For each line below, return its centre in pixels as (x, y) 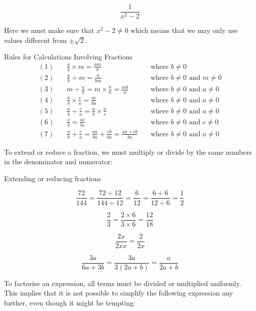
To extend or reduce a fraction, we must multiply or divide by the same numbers (128, 152)
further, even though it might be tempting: (70, 302)
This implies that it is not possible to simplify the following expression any (118, 293)
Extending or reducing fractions (53, 178)
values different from (35, 40)
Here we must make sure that (49, 30)
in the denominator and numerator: (58, 161)
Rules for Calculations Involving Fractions (68, 57)
